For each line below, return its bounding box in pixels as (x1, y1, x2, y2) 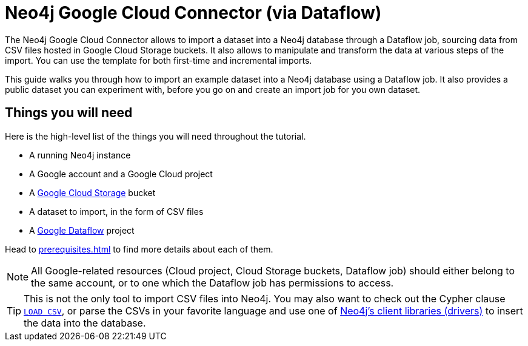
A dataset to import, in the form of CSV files (29, 206, 204, 217)
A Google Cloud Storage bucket (29, 187, 156, 198)
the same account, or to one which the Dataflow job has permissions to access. (31, 276, 394, 289)
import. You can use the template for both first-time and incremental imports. (5, 55, 312, 66)
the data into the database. (24, 316, 146, 329)
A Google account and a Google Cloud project (29, 168, 213, 179)
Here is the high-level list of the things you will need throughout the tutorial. (5, 131, 306, 141)
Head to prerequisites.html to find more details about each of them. (5, 243, 273, 254)
